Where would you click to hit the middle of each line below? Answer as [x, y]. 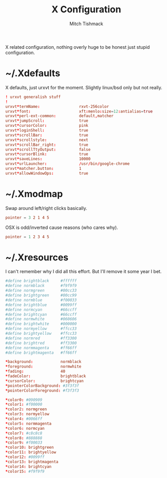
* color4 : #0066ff [24, 419]
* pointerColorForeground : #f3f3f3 [42, 390]
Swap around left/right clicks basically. [46, 208]
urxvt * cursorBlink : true [47, 154]
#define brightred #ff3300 [41, 343]
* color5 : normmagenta [29, 424]
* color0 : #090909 [24, 400]
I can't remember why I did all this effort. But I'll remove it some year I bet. [83, 272]
